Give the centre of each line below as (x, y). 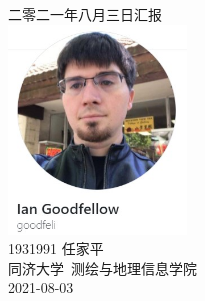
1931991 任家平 (56, 248)
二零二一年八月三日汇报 (85, 14)
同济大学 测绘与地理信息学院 (102, 267)
